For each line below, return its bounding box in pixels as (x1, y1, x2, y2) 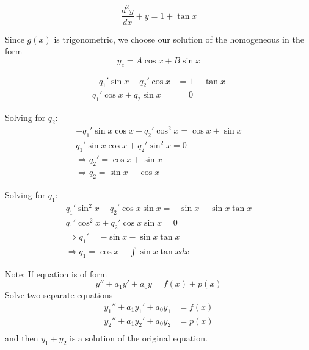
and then (5, 332, 38, 345)
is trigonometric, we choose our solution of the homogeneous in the (54, 32, 304, 45)
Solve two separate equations (5, 288, 113, 301)
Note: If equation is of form (5, 267, 107, 280)
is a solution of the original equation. (70, 332, 208, 345)
